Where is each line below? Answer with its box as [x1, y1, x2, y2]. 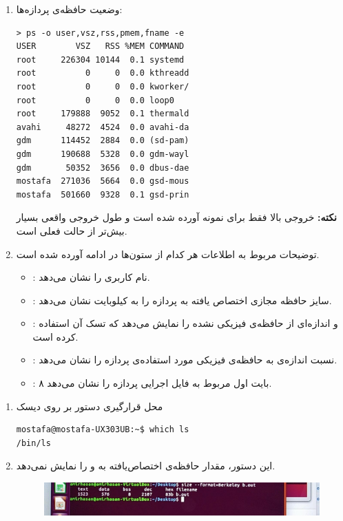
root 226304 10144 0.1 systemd [16, 54, 185, 65]
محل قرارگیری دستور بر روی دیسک [16, 398, 163, 413]
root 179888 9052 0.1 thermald [16, 109, 189, 119]
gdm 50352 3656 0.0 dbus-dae [16, 162, 189, 173]
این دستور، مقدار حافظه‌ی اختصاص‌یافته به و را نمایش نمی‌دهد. [16, 458, 276, 473]
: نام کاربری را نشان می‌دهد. [32, 270, 150, 284]
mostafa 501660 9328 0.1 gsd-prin [16, 189, 189, 200]
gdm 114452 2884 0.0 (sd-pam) [16, 136, 189, 146]
